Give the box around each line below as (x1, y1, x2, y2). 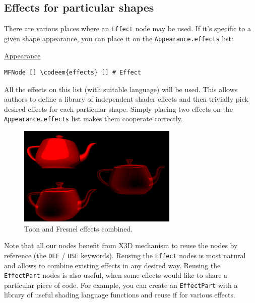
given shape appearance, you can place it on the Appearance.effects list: (4, 33, 233, 43)
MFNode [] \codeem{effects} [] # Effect (4, 69, 142, 77)
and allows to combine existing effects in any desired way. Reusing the (4, 260, 221, 270)
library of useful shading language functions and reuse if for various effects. (4, 289, 235, 300)
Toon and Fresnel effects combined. (24, 223, 133, 234)
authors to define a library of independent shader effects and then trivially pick (4, 94, 248, 104)
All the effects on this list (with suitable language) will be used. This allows (4, 84, 238, 94)
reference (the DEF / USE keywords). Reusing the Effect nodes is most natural (4, 250, 246, 260)
